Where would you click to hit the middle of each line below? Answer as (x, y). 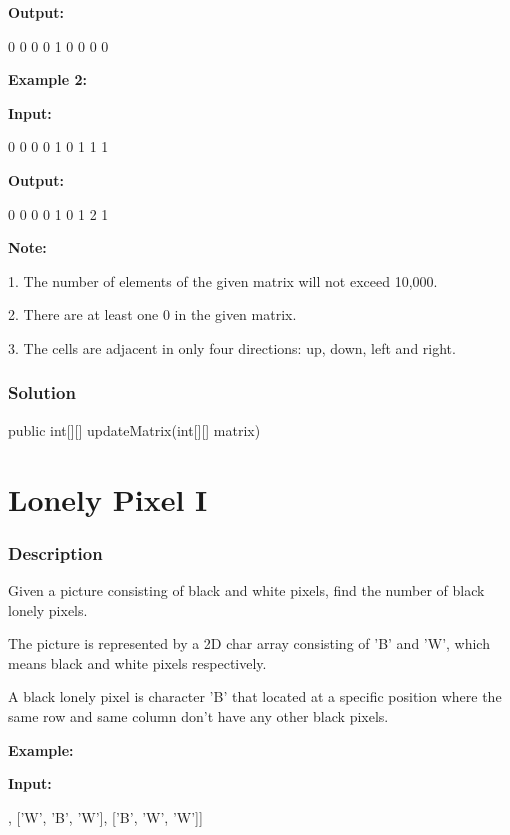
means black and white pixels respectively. (137, 662)
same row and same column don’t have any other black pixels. (198, 715)
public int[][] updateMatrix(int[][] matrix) (134, 429)
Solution (42, 392)
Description (55, 552)
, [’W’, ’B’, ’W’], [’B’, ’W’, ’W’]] (105, 816)
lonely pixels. (48, 609)
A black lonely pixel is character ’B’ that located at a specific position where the (255, 696)
